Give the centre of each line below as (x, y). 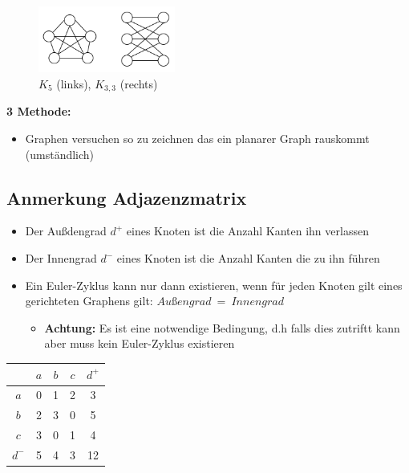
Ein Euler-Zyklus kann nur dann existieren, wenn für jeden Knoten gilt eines (214, 285)
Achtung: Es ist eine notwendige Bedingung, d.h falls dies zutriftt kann (222, 327)
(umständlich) (60, 154)
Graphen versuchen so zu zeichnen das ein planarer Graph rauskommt (197, 139)
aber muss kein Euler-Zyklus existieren (140, 343)
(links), (74, 84)
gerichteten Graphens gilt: (89, 301)
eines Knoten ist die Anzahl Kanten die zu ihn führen (248, 258)
